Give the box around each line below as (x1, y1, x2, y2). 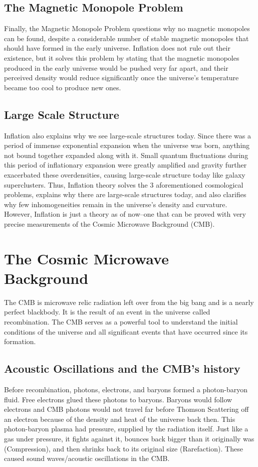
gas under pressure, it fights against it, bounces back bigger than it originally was (4, 433, 254, 443)
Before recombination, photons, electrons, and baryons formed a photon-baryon (4, 384, 248, 394)
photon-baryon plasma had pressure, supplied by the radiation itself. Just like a (4, 423, 248, 434)
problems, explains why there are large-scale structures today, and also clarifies (4, 189, 246, 200)
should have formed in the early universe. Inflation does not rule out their (4, 43, 230, 53)
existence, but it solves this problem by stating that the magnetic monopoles (4, 52, 239, 63)
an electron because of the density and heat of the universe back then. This (4, 413, 235, 424)
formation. (4, 336, 36, 347)
